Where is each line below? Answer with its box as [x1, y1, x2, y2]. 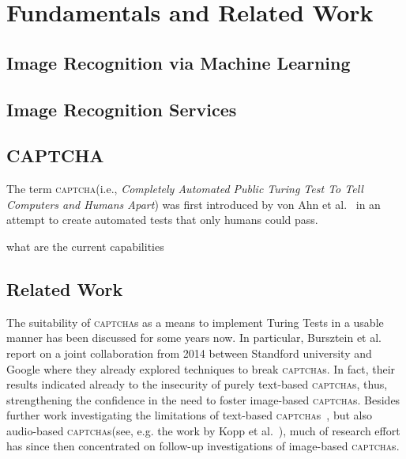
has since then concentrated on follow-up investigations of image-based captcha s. [6, 438, 400, 454]
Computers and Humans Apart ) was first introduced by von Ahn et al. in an [6, 195, 381, 212]
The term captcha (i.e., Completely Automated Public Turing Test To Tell [6, 180, 363, 197]
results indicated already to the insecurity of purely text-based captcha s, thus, [6, 376, 388, 393]
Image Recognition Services [6, 97, 237, 121]
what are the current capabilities [6, 237, 164, 254]
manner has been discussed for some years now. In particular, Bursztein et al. [6, 329, 382, 346]
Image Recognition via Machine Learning [6, 50, 351, 74]
